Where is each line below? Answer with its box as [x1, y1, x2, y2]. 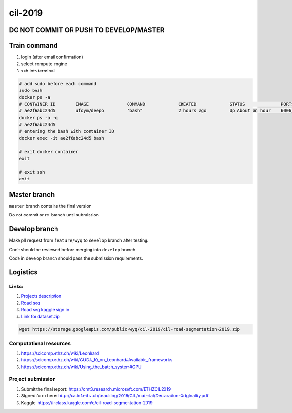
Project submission [9, 376, 56, 383]
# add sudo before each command [19, 81, 97, 86]
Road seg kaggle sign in [21, 306, 70, 312]
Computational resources [9, 340, 71, 347]
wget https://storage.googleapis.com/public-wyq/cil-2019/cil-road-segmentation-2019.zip [19, 326, 240, 332]
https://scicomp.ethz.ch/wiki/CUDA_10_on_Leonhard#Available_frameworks [21, 357, 173, 363]
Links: [9, 283, 24, 289]
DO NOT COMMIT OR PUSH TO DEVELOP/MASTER [9, 26, 165, 34]
